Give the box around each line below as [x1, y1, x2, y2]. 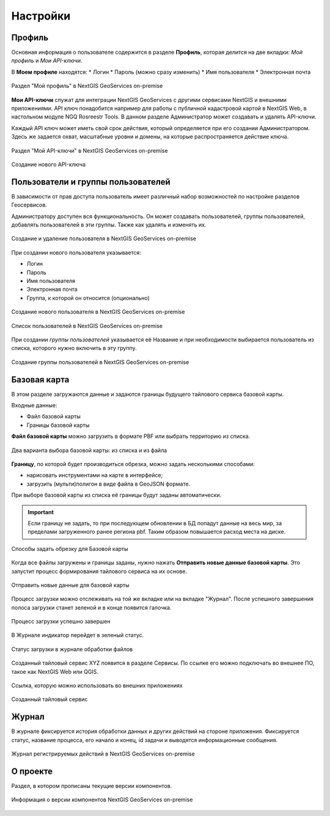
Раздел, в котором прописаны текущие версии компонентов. [11, 782, 172, 789]
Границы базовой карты [26, 421, 90, 429]
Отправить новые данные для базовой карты [11, 581, 130, 589]
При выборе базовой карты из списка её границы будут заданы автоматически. [11, 492, 222, 499]
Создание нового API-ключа [11, 161, 86, 168]
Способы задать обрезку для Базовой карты [11, 545, 128, 552]
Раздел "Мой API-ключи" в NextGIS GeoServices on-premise [11, 147, 168, 154]
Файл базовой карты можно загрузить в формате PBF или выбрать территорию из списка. [11, 432, 251, 440]
